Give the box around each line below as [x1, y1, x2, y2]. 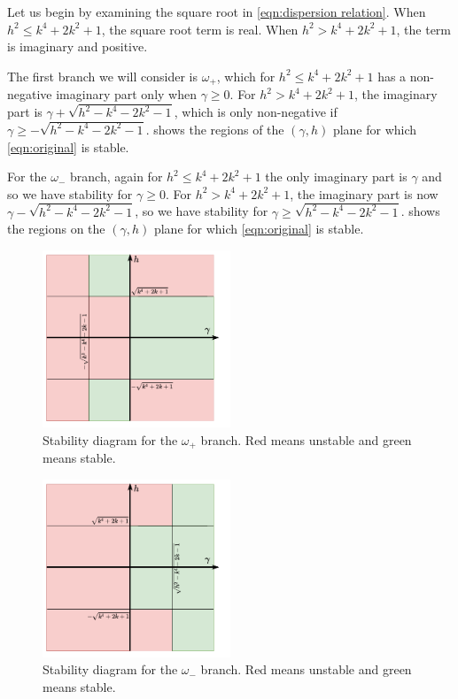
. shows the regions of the [145, 119, 284, 138]
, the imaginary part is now [290, 184, 439, 203]
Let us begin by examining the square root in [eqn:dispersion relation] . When [7, 3, 426, 20]
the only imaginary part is [265, 167, 408, 186]
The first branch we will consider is [7, 66, 198, 85]
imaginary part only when [56, 85, 197, 104]
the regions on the [7, 219, 105, 238]
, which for [216, 66, 276, 85]
